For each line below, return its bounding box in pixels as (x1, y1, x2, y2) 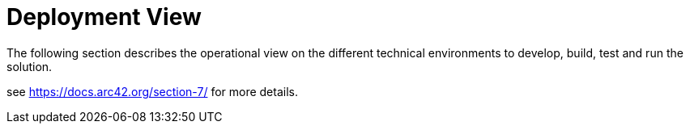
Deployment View (6, 3, 202, 31)
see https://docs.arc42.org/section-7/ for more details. (6, 84, 298, 99)
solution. (6, 59, 53, 73)
